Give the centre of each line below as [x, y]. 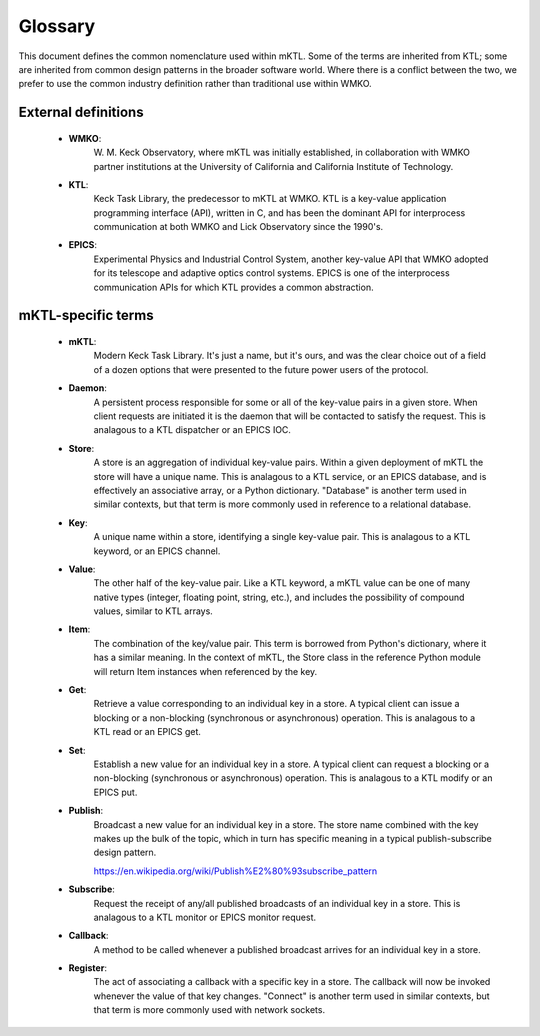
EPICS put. [115, 792]
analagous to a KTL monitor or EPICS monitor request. [205, 917]
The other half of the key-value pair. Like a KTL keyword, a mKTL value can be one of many [282, 583]
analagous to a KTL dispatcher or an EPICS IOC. [192, 430]
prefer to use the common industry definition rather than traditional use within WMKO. [195, 84]
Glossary [57, 26]
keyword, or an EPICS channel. [157, 551]
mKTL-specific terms [86, 315]
